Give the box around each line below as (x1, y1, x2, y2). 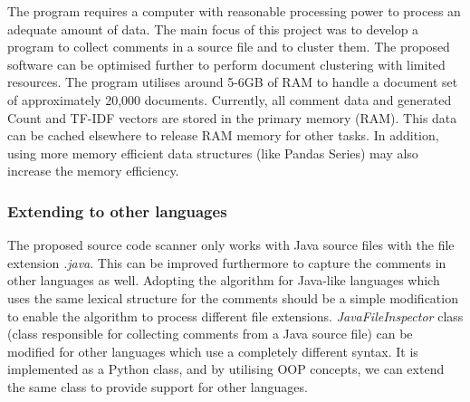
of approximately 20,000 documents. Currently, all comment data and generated (7, 90, 452, 109)
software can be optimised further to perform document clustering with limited (7, 54, 446, 73)
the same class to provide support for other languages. (7, 377, 308, 396)
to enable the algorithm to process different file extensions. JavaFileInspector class (7, 306, 464, 325)
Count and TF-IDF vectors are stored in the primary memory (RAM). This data (7, 108, 457, 127)
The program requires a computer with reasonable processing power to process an (7, 2, 461, 20)
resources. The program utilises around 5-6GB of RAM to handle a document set (7, 72, 458, 91)
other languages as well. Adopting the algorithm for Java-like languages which (7, 271, 440, 290)
